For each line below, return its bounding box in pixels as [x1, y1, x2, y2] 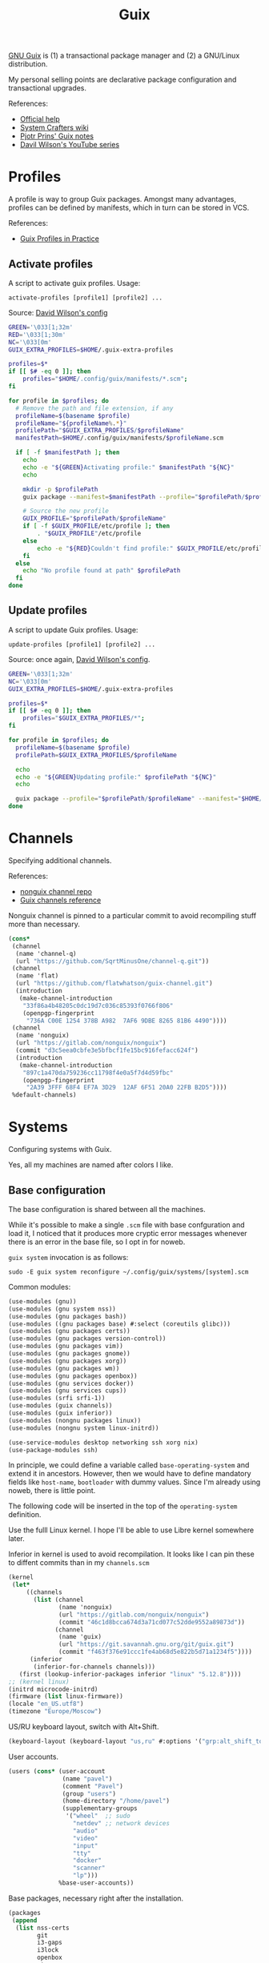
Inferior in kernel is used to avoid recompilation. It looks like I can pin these [8, 1549, 255, 1559]
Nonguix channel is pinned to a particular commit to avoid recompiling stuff [8, 910, 257, 920]
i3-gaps [37, 1939, 62, 1947]
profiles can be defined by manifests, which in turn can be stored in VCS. [8, 203, 250, 213]
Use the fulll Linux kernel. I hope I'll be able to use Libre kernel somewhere [8, 1525, 255, 1535]
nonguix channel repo [19, 886, 92, 896]
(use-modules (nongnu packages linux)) [8, 1416, 142, 1424]
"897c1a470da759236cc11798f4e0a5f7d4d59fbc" [22, 1069, 174, 1077]
